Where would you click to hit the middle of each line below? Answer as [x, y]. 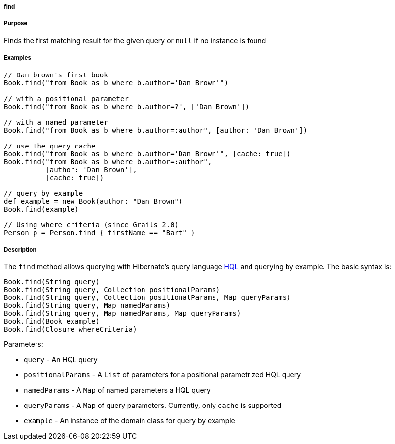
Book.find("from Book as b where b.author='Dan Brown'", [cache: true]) [147, 154]
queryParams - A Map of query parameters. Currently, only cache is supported [153, 406]
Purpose [16, 23]
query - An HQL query [61, 360]
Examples [18, 58]
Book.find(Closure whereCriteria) [71, 329]
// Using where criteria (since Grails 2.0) [91, 225]
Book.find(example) [41, 209]
